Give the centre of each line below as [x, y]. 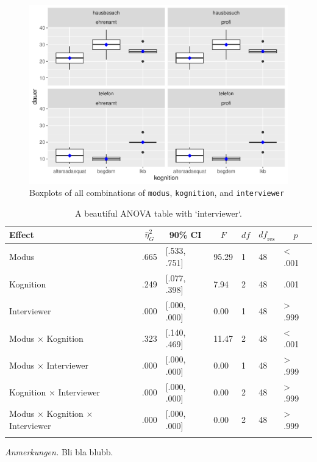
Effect [22, 234]
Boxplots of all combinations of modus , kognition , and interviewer [157, 193]
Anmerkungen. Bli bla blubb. [59, 451]
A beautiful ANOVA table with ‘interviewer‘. [158, 213]
